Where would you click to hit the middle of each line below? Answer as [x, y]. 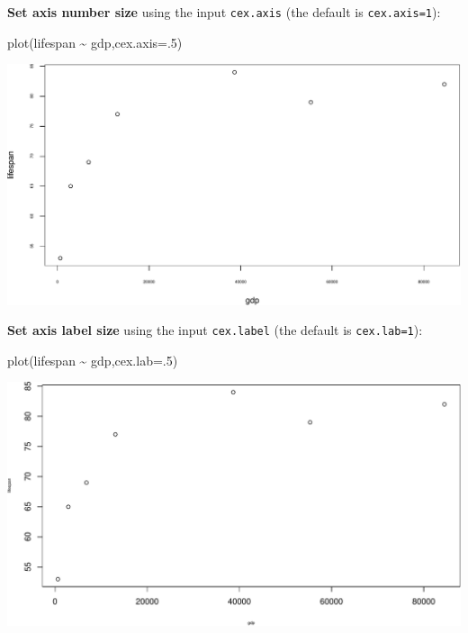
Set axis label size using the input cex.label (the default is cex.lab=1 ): [215, 330]
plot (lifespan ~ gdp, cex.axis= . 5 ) [95, 42]
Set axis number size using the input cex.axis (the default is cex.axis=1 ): [224, 12]
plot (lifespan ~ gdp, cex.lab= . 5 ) [93, 360]
